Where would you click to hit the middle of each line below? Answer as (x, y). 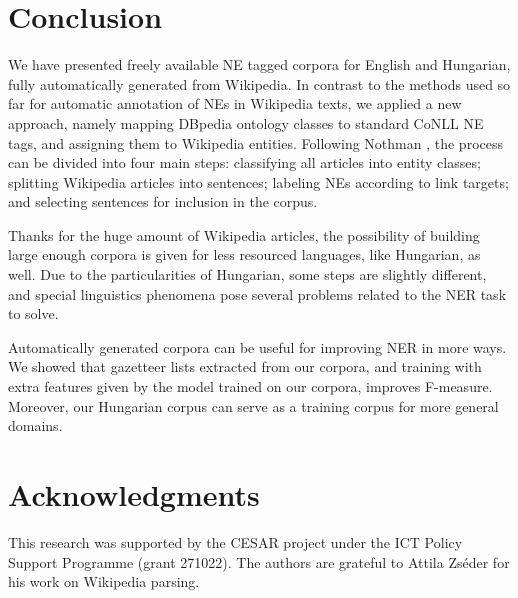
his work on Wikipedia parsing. (104, 581)
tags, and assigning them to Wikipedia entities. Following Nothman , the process (255, 142)
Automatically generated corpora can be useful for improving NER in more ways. (257, 346)
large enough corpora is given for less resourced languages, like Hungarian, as (244, 254)
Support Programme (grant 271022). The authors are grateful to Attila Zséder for (259, 561)
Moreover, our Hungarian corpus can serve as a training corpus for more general (253, 405)
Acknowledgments (134, 494)
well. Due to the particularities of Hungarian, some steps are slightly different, (247, 274)
